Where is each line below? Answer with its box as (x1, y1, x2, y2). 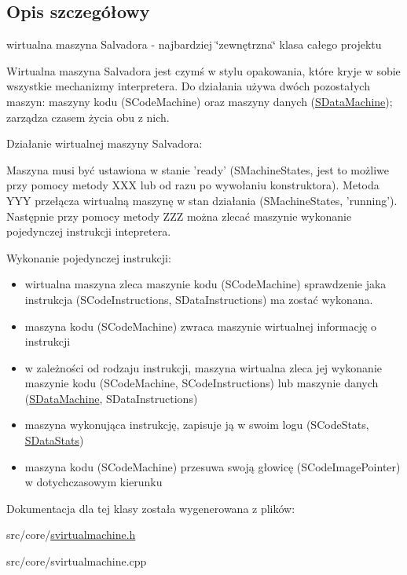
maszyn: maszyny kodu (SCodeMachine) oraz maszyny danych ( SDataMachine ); (6, 93, 393, 109)
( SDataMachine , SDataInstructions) (24, 390, 198, 406)
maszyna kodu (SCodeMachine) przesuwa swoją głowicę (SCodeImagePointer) (24, 458, 401, 474)
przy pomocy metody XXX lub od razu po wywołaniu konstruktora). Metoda (6, 177, 379, 193)
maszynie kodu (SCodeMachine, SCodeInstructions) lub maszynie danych (24, 375, 379, 391)
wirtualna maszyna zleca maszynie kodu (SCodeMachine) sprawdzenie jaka (24, 276, 387, 292)
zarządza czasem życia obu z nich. (6, 108, 170, 125)
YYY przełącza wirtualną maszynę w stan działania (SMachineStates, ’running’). (6, 192, 398, 208)
